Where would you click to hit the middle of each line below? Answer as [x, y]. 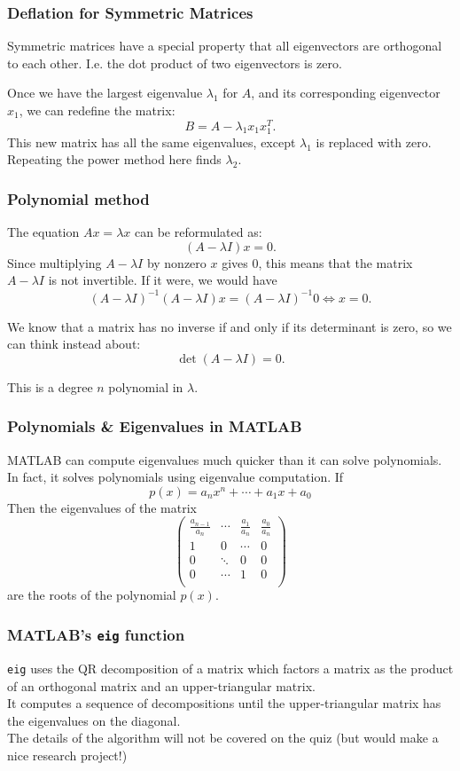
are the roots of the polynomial [92, 595]
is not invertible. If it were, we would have [163, 280]
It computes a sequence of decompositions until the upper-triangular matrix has [224, 703]
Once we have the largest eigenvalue [105, 93]
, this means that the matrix [335, 262]
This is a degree [50, 386]
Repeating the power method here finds [114, 159]
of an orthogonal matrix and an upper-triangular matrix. [161, 685]
